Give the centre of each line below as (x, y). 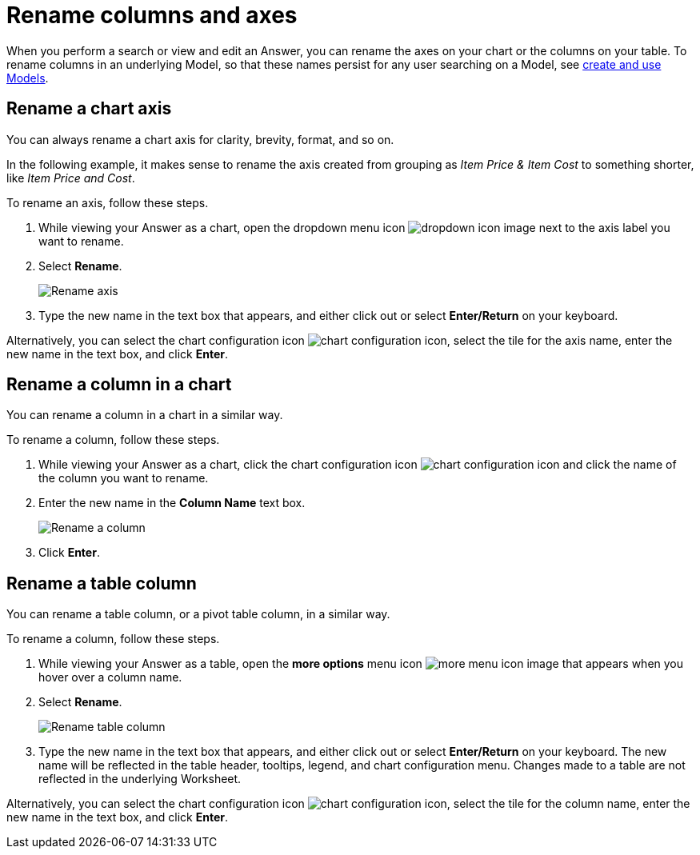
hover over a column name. (110, 677)
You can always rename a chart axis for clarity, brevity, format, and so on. (200, 139)
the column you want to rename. (124, 478)
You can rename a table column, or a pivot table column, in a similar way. (198, 614)
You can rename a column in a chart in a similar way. (145, 415)
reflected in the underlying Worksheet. (140, 779)
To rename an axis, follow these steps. (108, 202)
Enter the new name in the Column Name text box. (172, 503)
